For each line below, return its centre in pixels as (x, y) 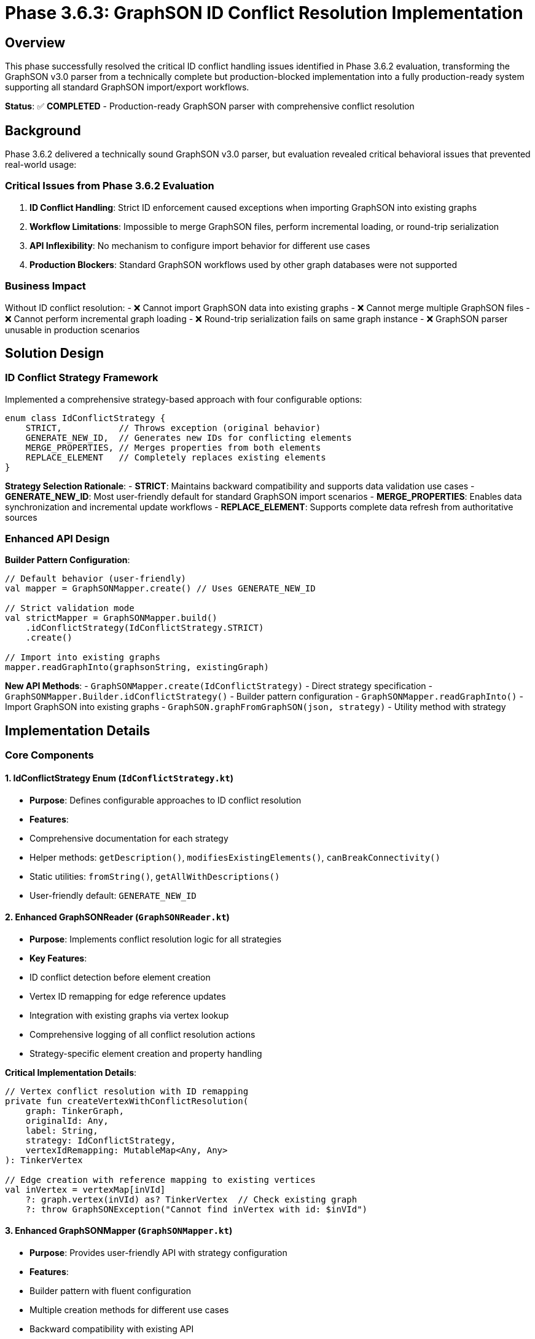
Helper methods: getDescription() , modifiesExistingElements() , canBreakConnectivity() (235, 857)
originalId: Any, (67, 1120)
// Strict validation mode (70, 608)
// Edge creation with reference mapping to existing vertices (160, 1179)
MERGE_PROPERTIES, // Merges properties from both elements (173, 447)
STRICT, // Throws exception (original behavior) (173, 428)
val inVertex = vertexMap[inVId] (85, 1189)
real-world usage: (41, 165)
